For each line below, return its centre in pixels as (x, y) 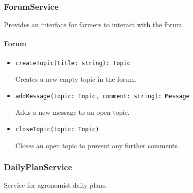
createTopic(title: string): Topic (73, 63)
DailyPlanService (38, 167)
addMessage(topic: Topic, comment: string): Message (102, 96)
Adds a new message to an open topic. (72, 112)
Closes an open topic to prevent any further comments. (97, 145)
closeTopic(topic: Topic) (57, 129)
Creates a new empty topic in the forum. (76, 79)
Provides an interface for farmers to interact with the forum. (94, 25)
